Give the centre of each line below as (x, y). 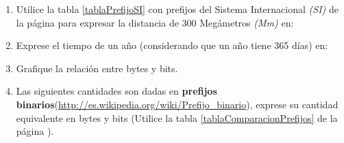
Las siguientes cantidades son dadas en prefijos (116, 91)
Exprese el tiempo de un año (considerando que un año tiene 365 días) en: (172, 45)
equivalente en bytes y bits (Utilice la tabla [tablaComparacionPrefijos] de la (177, 117)
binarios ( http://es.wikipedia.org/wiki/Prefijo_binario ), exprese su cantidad (177, 104)
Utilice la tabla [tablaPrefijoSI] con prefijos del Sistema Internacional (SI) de (177, 9)
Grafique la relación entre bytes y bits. (97, 68)
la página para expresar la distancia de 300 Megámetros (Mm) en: (155, 22)
